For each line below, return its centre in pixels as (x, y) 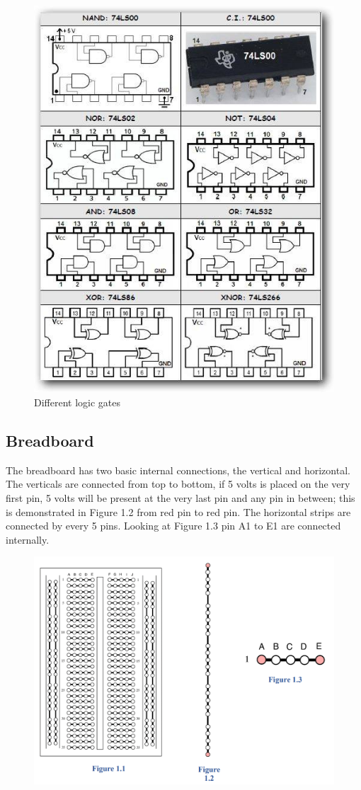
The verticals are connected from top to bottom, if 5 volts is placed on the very (178, 484)
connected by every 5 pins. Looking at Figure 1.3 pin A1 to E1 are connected (173, 526)
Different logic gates (78, 402)
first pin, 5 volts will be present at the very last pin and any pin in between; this (180, 498)
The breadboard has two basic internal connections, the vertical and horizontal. (178, 470)
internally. (28, 539)
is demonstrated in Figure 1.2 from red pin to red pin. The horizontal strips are (178, 511)
